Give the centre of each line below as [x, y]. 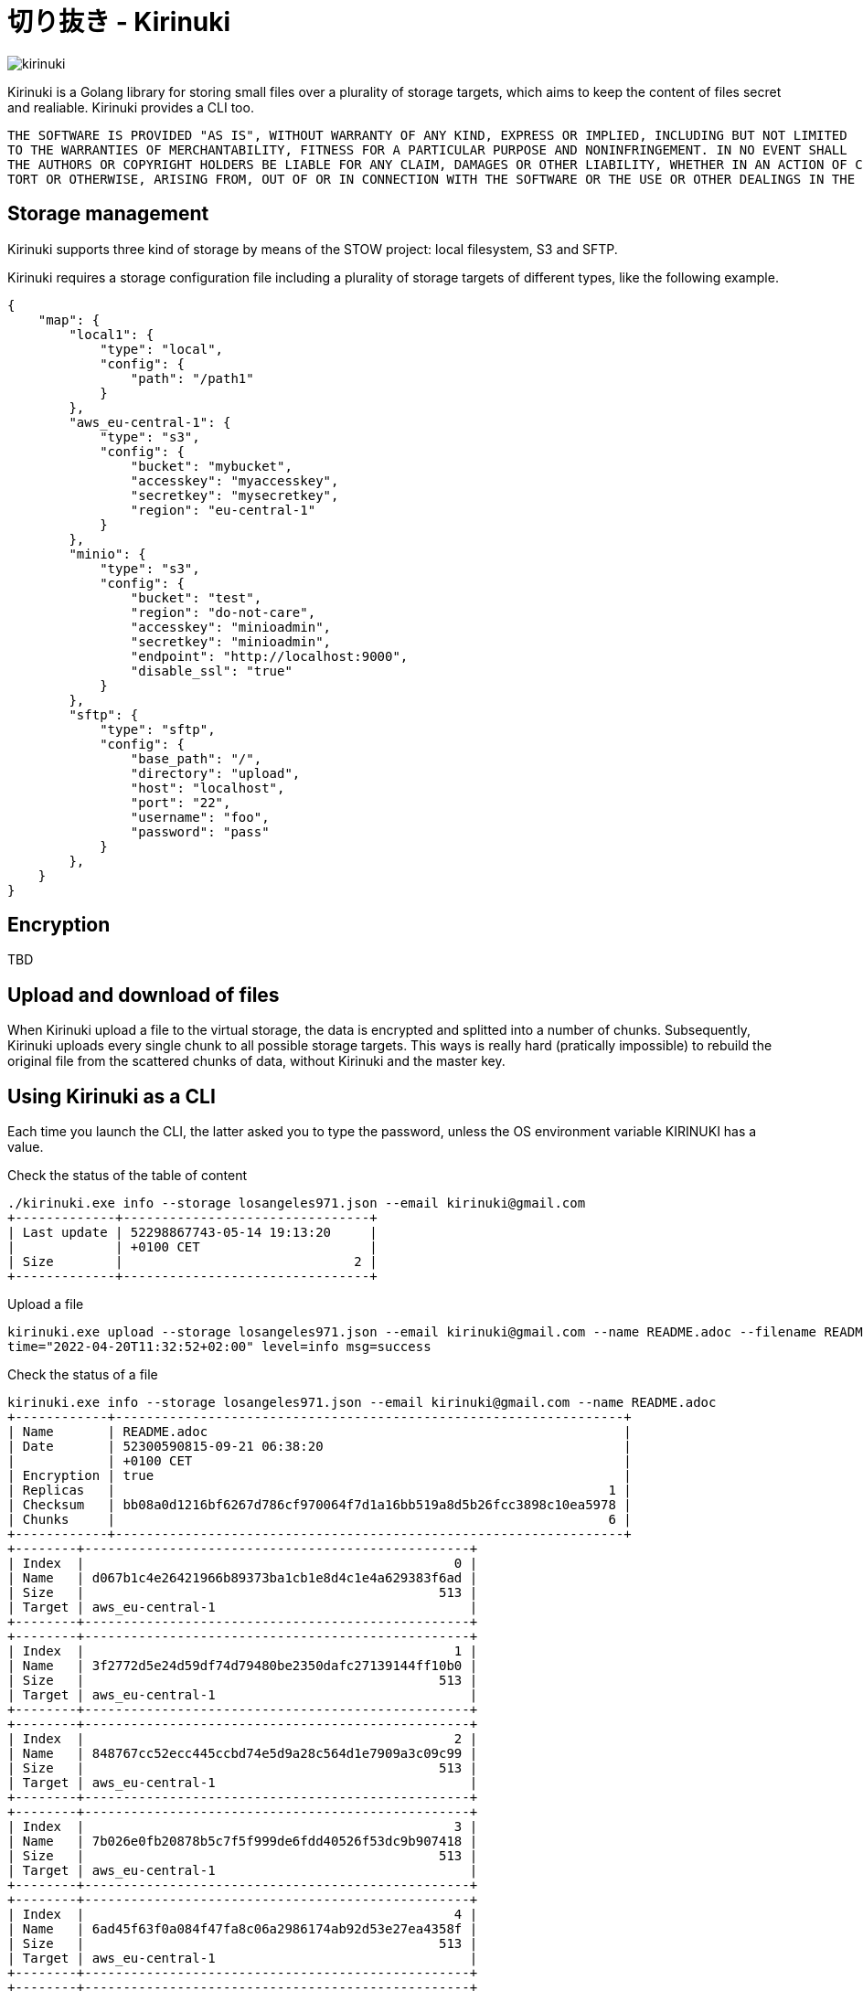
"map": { [69, 319]
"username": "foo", [200, 817]
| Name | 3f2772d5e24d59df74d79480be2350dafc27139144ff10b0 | [243, 1666]
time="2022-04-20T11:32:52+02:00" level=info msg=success [219, 1347]
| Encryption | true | [320, 1476]
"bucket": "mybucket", [211, 466]
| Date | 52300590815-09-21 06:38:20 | [320, 1447]
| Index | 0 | [243, 1564]
